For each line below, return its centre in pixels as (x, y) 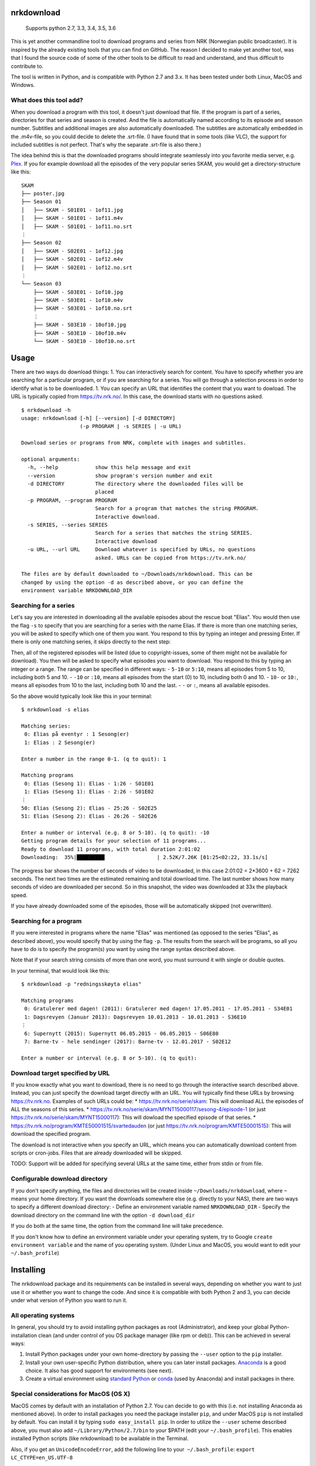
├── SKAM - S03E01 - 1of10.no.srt (83, 308)
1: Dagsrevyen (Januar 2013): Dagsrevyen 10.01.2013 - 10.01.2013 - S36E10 (135, 1017)
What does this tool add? (47, 100)
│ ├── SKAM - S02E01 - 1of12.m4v (72, 259)
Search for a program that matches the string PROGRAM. (177, 508)
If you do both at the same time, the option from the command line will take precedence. (117, 1226)
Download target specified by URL (60, 1073)
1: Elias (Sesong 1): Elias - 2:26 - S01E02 (89, 792)
